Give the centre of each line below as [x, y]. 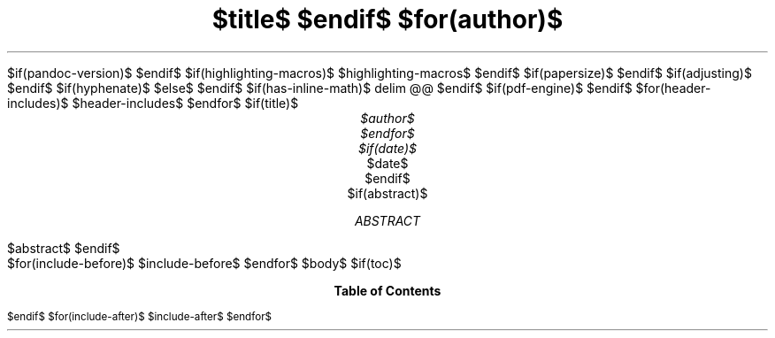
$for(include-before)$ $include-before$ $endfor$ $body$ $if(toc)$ [204, 263]
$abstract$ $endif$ [64, 248]
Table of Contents [387, 290]
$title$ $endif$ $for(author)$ [387, 19]
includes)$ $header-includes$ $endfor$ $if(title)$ [153, 103]
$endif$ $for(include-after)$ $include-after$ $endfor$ [140, 316]
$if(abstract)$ [387, 193]
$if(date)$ [387, 148]
